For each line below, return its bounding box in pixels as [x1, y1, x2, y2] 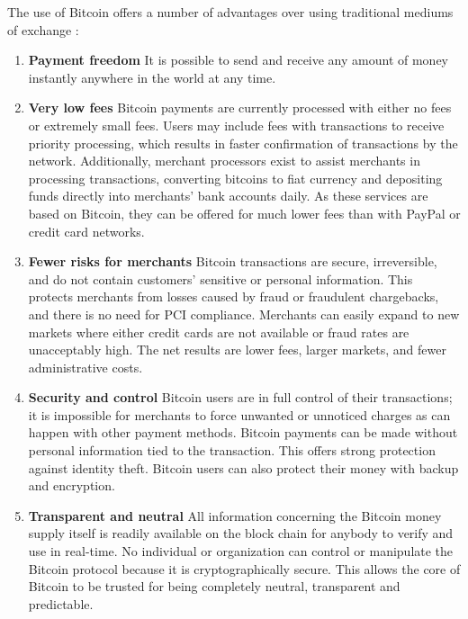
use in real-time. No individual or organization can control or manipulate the [28, 542, 454, 561]
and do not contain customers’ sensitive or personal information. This [28, 269, 413, 288]
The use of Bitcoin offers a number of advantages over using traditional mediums [7, 3, 454, 21]
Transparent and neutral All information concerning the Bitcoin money [28, 506, 442, 525]
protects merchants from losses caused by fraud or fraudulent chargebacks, [28, 287, 439, 306]
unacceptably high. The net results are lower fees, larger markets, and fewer [28, 340, 446, 359]
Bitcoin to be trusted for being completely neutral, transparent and [28, 577, 400, 596]
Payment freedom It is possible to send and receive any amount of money [28, 50, 449, 69]
